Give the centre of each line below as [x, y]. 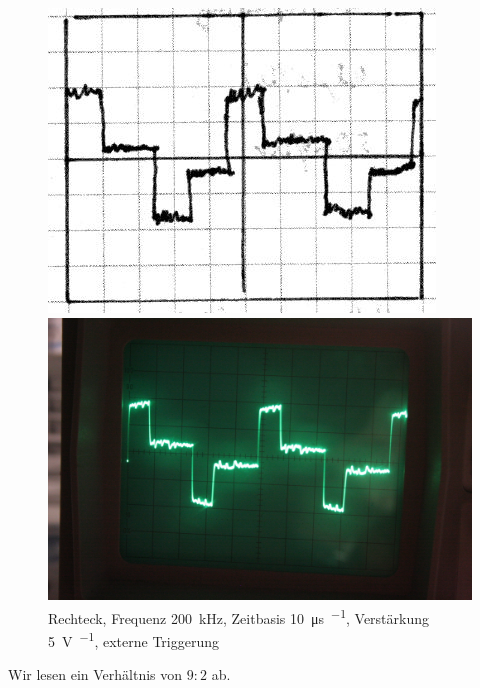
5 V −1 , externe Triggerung [133, 639]
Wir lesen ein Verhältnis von [95, 674]
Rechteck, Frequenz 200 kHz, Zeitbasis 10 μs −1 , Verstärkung [238, 616]
